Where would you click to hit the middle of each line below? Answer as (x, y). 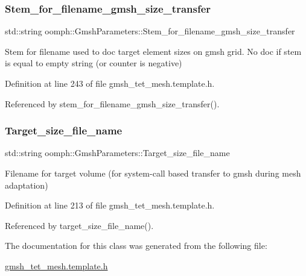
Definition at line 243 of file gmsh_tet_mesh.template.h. (110, 83)
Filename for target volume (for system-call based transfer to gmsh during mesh (153, 173)
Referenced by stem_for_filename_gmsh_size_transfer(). (112, 103)
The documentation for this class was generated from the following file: (136, 246)
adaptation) (27, 185)
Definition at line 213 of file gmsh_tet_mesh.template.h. (110, 205)
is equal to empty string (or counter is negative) (94, 63)
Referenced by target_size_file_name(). (79, 225)
